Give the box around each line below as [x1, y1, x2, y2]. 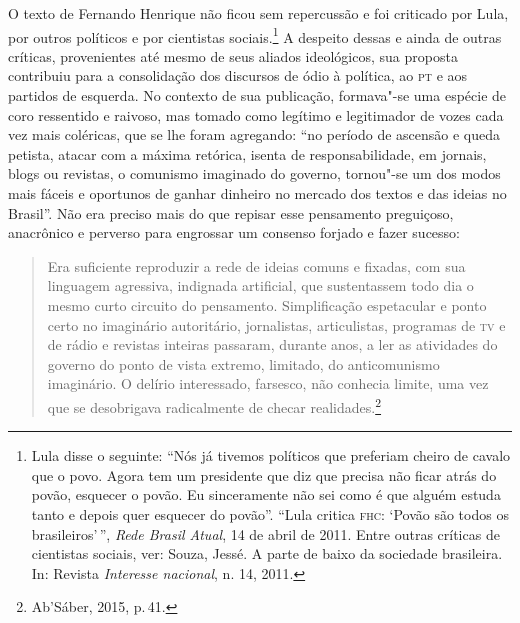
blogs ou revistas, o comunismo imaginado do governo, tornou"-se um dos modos [8, 163, 501, 184]
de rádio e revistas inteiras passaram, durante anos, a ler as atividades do [47, 334, 498, 355]
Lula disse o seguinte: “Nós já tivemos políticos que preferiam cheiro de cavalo [31, 445, 511, 466]
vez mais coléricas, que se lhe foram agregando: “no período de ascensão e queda [8, 124, 501, 145]
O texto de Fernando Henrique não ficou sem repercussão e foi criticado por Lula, [8, 3, 509, 23]
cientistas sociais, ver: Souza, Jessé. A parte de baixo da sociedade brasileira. [31, 543, 503, 564]
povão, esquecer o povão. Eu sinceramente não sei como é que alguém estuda [31, 484, 501, 505]
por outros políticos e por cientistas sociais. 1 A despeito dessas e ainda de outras [8, 23, 502, 47]
